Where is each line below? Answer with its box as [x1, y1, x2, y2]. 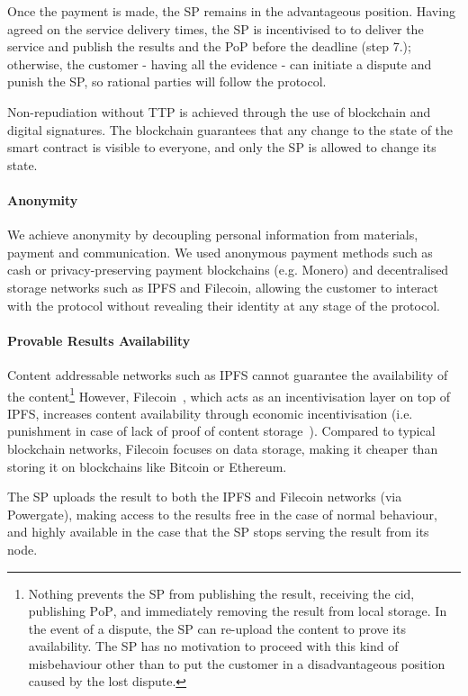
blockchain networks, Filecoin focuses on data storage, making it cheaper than [7, 438, 438, 457]
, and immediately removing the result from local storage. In [112, 601, 447, 620]
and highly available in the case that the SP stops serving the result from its [7, 522, 429, 541]
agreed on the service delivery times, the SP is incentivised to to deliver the [7, 19, 424, 38]
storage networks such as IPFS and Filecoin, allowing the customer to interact [7, 277, 439, 296]
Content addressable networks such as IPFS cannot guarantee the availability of [7, 365, 448, 384]
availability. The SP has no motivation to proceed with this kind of [28, 637, 399, 655]
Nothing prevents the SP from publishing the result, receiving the [28, 583, 391, 602]
